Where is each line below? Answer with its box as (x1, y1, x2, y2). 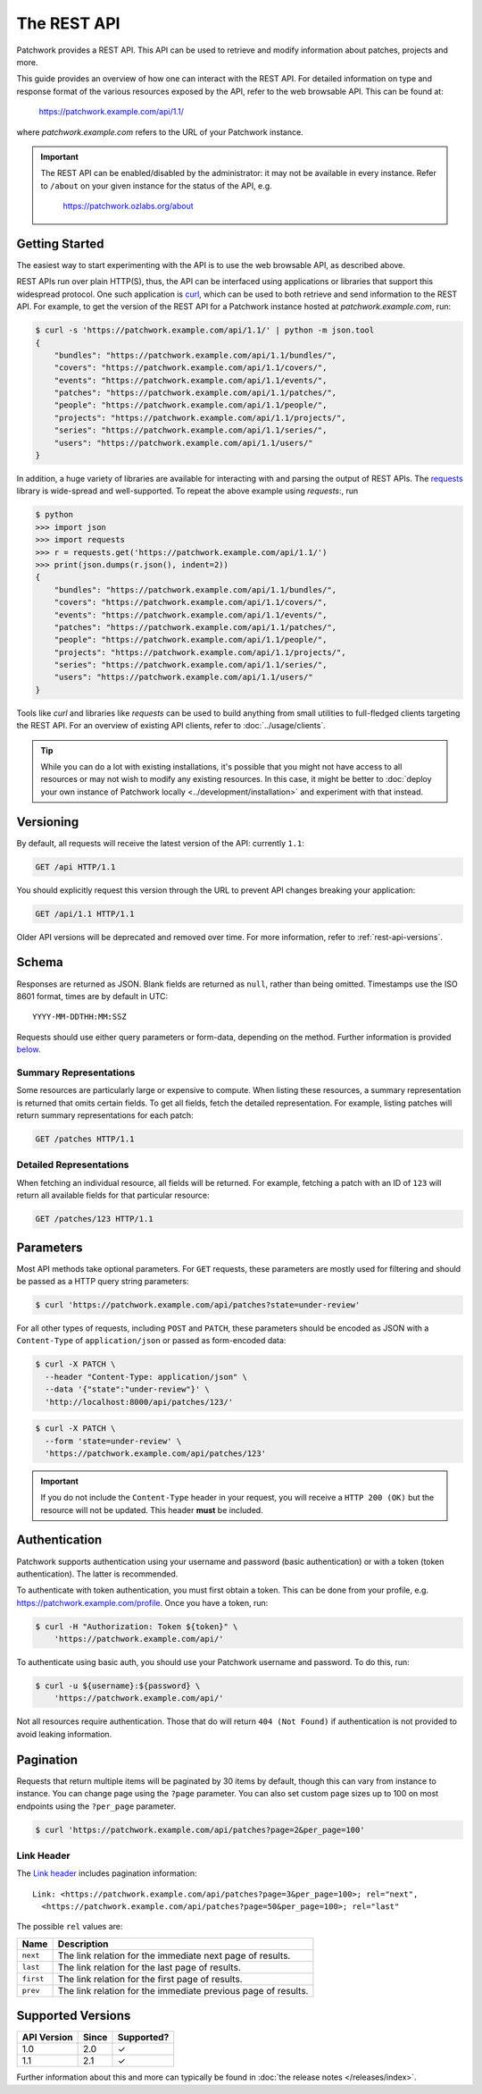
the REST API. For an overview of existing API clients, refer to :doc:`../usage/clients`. (16, 720, 326, 731)
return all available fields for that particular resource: (16, 1190, 210, 1201)
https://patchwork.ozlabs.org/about (62, 201, 194, 212)
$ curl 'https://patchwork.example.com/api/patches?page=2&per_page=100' (35, 1824, 365, 1835)
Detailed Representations (16, 1158, 129, 1171)
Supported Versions (16, 2008, 131, 2023)
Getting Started (16, 236, 104, 251)
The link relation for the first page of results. (57, 1972, 243, 1985)
